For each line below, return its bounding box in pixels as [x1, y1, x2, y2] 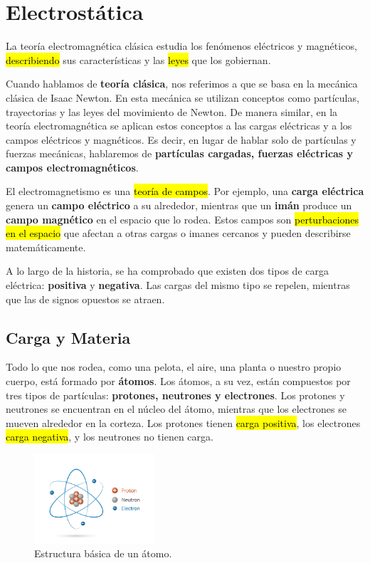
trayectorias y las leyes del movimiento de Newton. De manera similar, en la [6, 104, 338, 119]
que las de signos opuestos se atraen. [6, 291, 165, 306]
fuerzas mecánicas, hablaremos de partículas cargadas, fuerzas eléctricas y [6, 146, 354, 161]
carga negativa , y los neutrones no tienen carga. [6, 429, 213, 444]
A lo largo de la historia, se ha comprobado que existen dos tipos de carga [6, 263, 329, 278]
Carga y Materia [6, 326, 131, 348]
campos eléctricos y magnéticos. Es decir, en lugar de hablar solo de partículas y [6, 132, 356, 147]
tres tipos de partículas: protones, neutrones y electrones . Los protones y [6, 387, 345, 402]
